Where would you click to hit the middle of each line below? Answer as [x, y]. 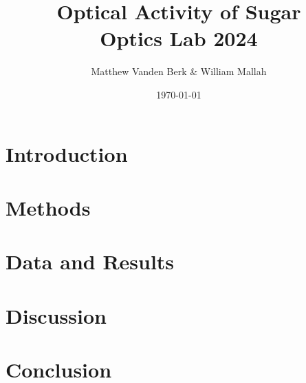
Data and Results [90, 261]
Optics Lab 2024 [179, 38]
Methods [48, 207]
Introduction [67, 153]
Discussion [56, 315]
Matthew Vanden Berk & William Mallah [179, 71]
